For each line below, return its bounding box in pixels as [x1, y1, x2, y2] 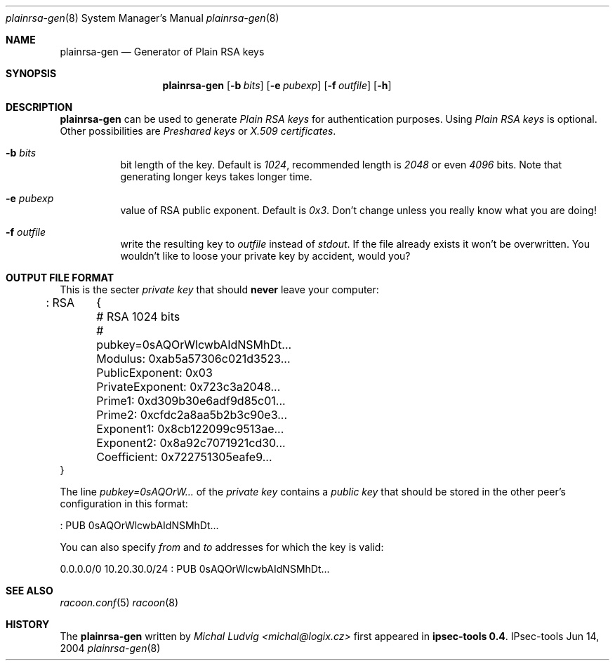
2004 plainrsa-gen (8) [60, 642, 161, 654]
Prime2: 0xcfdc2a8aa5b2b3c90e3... [96, 408, 287, 422]
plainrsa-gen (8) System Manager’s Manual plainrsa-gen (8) [6, 12, 279, 24]
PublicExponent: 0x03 [96, 366, 213, 380]
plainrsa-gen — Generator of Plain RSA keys [60, 46, 265, 58]
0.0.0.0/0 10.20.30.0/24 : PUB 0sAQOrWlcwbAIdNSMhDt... [60, 563, 330, 575]
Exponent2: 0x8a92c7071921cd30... [96, 436, 286, 450]
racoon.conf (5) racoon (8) [60, 597, 179, 608]
